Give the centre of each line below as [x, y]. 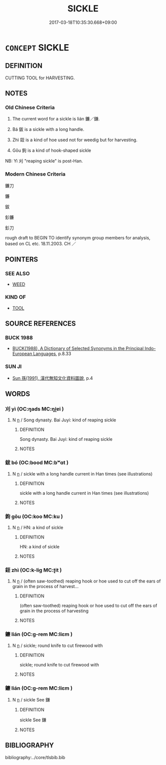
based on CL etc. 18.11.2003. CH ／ [41, 243]
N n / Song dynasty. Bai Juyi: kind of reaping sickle [64, 420]
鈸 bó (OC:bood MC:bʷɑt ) [37, 463]
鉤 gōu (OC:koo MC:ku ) [34, 516]
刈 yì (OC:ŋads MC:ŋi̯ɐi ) [35, 409]
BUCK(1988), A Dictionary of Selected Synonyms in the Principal [78, 349]
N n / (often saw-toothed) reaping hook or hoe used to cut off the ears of [86, 581]
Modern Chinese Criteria [35, 174]
